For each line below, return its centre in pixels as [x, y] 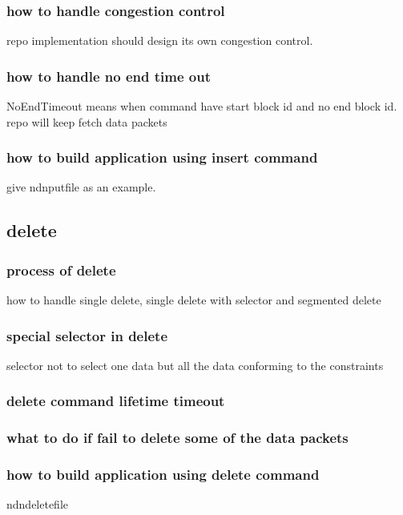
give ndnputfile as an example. [81, 187]
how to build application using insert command [162, 157]
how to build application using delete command [163, 475]
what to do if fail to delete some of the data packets [177, 438]
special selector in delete [87, 335]
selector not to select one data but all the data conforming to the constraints [195, 365]
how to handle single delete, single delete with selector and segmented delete [194, 300]
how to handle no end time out [109, 76]
